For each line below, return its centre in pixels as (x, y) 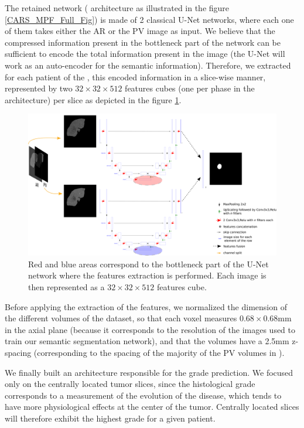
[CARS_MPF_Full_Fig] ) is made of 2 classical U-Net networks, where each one (149, 19)
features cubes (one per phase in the (190, 88)
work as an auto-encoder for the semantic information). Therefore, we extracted (148, 65)
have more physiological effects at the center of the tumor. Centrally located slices (152, 407)
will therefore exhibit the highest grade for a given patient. (110, 418)
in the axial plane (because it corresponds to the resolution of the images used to (150, 329)
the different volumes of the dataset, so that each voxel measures (121, 318)
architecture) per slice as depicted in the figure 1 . (93, 99)
